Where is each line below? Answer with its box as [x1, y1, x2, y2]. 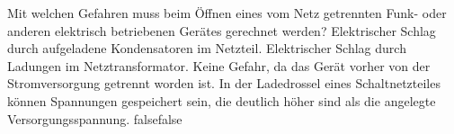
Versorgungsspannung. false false [7, 109, 182, 128]
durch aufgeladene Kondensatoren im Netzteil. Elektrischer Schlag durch [7, 39, 406, 58]
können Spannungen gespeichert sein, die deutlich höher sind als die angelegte [7, 91, 436, 110]
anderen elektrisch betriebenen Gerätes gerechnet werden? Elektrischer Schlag [7, 21, 436, 40]
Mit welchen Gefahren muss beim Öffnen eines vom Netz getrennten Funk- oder [7, 4, 447, 22]
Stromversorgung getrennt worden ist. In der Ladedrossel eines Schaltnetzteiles [7, 74, 441, 93]
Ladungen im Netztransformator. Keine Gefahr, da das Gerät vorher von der [7, 56, 431, 75]
